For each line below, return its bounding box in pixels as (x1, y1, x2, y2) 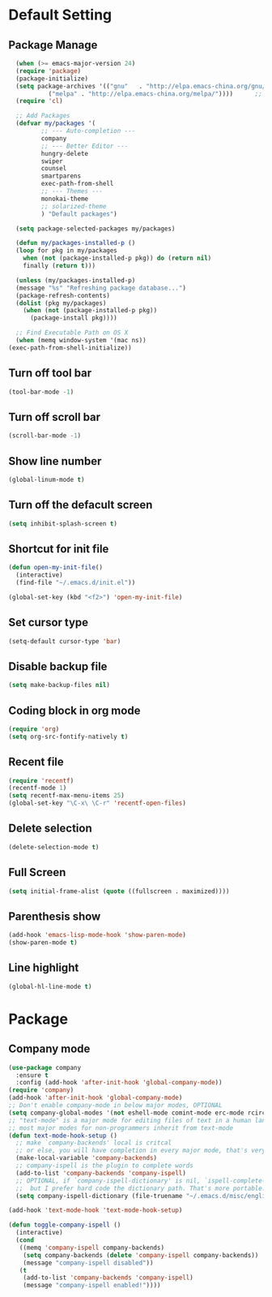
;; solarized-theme (40, 202, 107, 210)
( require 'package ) (15, 67, 82, 75)
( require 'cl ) (15, 97, 63, 105)
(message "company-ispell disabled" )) (23, 1259, 154, 1267)
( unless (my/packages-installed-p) (15, 276, 136, 285)
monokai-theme (40, 195, 89, 203)
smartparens (40, 172, 82, 180)
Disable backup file (8, 659, 108, 673)
